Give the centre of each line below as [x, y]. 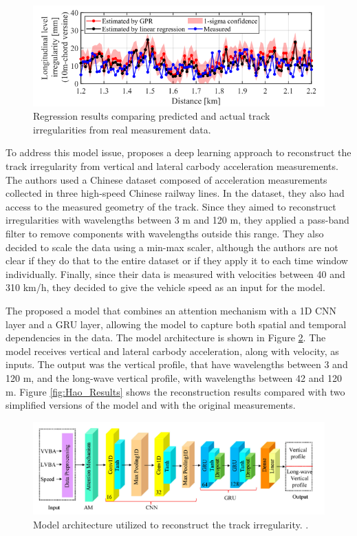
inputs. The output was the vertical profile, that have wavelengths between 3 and [177, 364]
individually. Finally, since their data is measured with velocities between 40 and [175, 274]
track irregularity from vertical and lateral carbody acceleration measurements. [172, 166]
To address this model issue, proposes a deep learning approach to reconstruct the [178, 152]
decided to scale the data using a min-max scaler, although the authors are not [172, 247]
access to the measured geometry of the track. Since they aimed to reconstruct [171, 206]
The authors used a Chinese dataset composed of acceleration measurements [166, 179]
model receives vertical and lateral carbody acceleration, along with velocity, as [172, 351]
